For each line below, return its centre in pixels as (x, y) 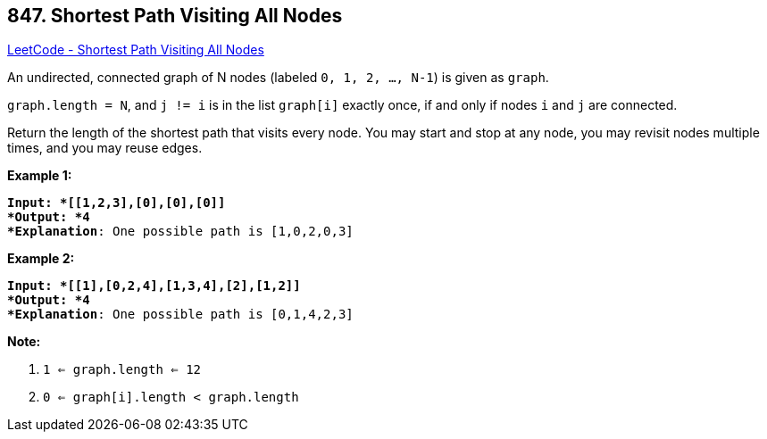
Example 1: (40, 176)
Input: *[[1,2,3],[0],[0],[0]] (117, 203)
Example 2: (41, 259)
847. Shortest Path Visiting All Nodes (175, 16)
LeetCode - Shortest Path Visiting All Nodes (136, 50)
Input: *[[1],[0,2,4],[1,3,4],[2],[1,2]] (154, 286)
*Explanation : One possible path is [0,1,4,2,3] (180, 315)
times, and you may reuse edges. (105, 148)
